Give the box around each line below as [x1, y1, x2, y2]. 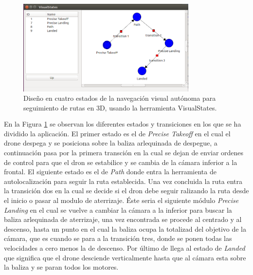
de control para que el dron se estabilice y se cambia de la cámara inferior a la [4, 157, 237, 167]
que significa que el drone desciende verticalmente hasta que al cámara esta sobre [4, 252, 246, 262]
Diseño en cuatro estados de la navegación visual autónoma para [23, 93, 216, 103]
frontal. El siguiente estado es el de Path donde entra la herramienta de [4, 166, 217, 177]
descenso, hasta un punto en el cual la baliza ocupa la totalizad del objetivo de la [4, 223, 247, 234]
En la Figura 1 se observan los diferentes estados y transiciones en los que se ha [4, 119, 241, 129]
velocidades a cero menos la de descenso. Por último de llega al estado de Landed [4, 243, 245, 253]
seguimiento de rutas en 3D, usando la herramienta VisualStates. [23, 102, 217, 112]
